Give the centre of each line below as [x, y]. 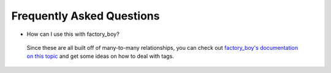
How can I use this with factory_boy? [73, 34]
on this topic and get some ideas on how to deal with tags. [100, 56]
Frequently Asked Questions [86, 16]
